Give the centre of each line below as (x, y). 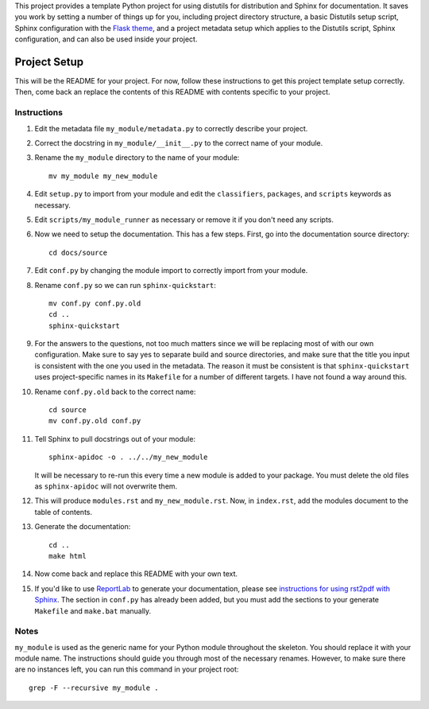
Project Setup (49, 62)
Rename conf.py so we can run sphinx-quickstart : (125, 285)
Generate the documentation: (83, 527)
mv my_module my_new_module (103, 176)
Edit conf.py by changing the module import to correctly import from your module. (171, 271)
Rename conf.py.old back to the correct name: (115, 392)
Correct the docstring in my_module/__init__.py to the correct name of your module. (179, 143)
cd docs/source (78, 252)
